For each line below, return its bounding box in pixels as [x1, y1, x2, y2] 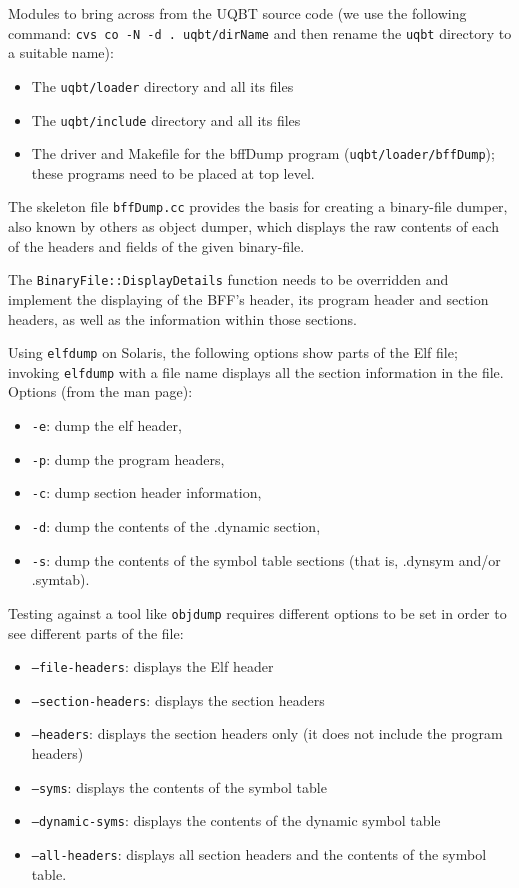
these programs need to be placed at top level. [31, 162, 315, 183]
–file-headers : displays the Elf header [31, 656, 274, 677]
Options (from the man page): [8, 381, 193, 402]
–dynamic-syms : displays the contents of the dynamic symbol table [31, 810, 441, 831]
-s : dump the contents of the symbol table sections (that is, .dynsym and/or [31, 549, 501, 570]
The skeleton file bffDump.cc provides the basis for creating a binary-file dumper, [8, 196, 508, 217]
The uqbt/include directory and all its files [31, 109, 301, 130]
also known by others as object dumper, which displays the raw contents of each [8, 216, 499, 237]
